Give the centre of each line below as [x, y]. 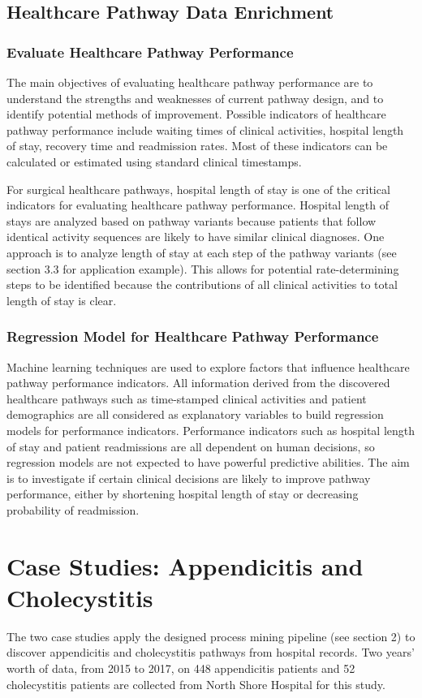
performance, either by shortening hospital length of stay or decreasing [183, 494]
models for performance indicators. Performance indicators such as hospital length [211, 430]
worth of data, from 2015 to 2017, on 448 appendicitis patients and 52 [181, 668]
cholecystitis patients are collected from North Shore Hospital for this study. [196, 684]
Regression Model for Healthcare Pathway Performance [193, 336]
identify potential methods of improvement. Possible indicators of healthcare [196, 114]
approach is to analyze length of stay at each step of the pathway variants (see [202, 252]
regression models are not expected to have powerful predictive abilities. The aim [208, 462]
